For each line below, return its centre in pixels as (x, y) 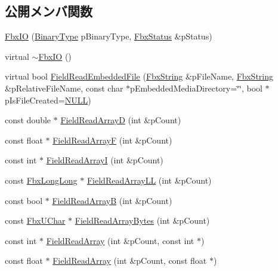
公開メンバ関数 (49, 11)
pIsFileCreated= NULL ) (48, 100)
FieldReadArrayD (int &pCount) (121, 120)
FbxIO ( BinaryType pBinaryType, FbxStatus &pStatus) (109, 36)
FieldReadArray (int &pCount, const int (120, 240)
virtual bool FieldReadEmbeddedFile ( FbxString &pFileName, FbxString (139, 76)
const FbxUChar (35, 220)
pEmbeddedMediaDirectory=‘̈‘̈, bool (196, 88)
